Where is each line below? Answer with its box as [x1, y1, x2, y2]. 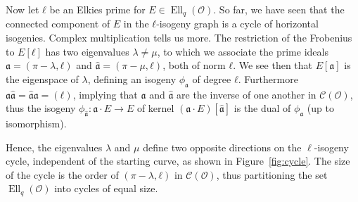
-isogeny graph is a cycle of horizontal [156, 16, 319, 31]
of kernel [136, 101, 174, 115]
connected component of [6, 16, 110, 31]
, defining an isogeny [87, 71, 177, 86]
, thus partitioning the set [216, 167, 328, 182]
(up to [307, 101, 334, 115]
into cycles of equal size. [54, 181, 158, 196]
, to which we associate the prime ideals [157, 44, 328, 58]
